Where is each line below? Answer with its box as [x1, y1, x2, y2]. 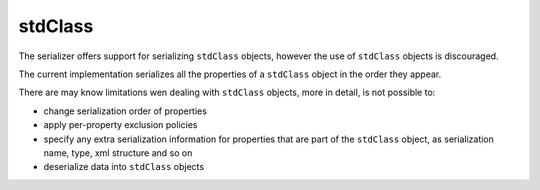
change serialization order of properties [43, 105, 207, 117]
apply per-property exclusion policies [43, 119, 198, 131]
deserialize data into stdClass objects [43, 161, 205, 173]
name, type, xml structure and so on [43, 146, 193, 159]
